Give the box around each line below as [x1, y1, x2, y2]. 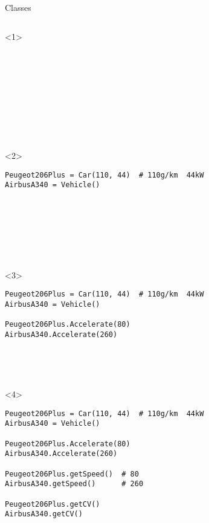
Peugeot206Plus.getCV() [5, 499, 100, 509]
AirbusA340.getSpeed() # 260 [5, 480, 144, 489]
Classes [5, 1, 31, 13]
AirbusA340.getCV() [5, 510, 83, 519]
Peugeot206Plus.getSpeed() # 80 [5, 469, 139, 478]
